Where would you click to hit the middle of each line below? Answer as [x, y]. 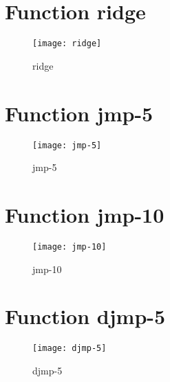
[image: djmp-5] [70, 349]
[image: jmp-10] [70, 247]
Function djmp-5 [85, 316]
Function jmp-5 [79, 113]
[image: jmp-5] [67, 145]
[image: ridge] [67, 44]
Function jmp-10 [85, 214]
